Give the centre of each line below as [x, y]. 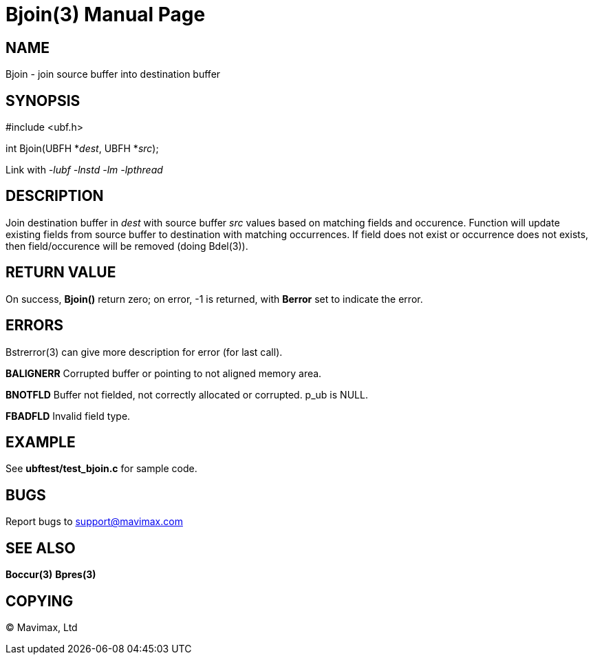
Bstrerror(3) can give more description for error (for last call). [144, 352]
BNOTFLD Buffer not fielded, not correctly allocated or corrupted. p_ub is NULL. [187, 394]
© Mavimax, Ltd [42, 627]
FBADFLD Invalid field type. [68, 416]
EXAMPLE [41, 442]
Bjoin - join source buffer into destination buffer [113, 74]
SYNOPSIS [43, 100]
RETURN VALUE [61, 273]
